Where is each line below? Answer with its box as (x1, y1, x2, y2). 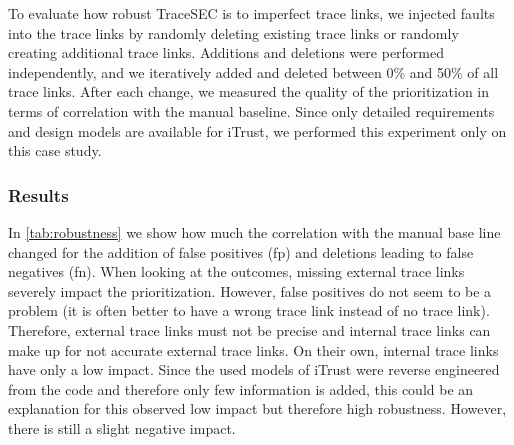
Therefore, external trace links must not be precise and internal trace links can (8, 319, 491, 340)
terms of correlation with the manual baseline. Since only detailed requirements (8, 100, 495, 121)
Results (8, 182, 69, 207)
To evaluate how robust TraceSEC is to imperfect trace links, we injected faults (8, 3, 495, 23)
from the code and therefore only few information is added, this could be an (8, 378, 474, 399)
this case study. (8, 140, 102, 161)
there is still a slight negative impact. (8, 417, 236, 438)
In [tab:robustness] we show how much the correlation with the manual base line (8, 221, 501, 242)
